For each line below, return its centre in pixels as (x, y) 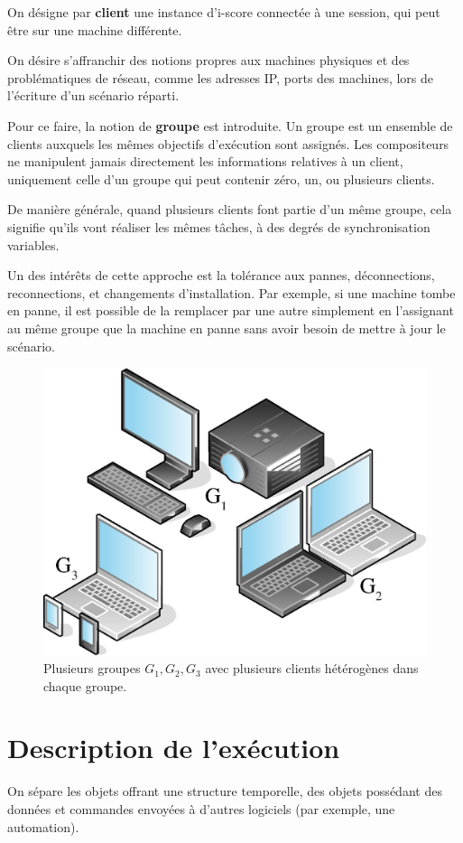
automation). (43, 826)
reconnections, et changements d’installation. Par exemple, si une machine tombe (231, 292)
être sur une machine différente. (95, 29)
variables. (33, 244)
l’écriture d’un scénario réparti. (93, 95)
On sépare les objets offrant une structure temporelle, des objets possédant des (225, 791)
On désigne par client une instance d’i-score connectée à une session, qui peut (224, 12)
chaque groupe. (85, 685)
